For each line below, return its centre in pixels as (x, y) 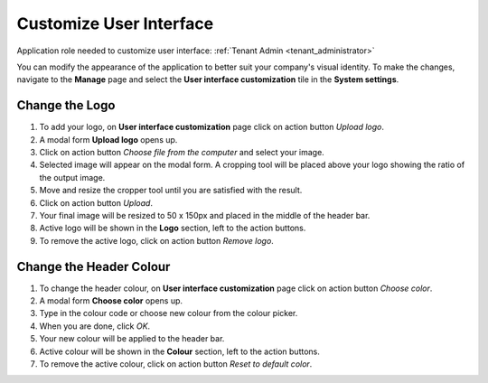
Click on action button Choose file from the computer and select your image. (182, 153)
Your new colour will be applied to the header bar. (132, 339)
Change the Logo (66, 105)
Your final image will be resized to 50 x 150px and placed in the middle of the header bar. (205, 215)
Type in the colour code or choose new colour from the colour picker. (169, 313)
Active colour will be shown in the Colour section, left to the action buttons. (180, 351)
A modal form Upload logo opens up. (108, 139)
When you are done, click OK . (95, 326)
